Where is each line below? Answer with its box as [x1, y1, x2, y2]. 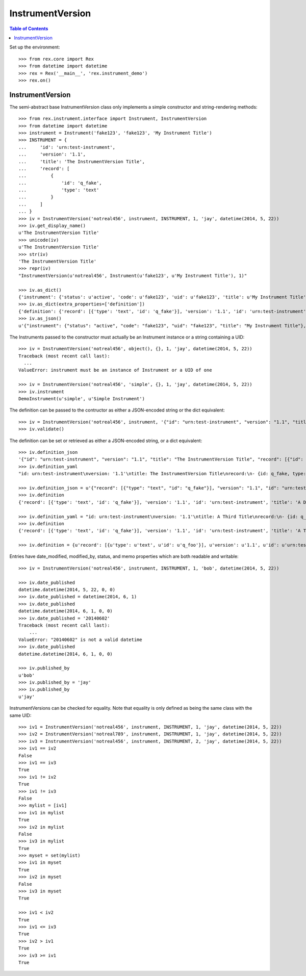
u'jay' [18, 694, 35, 700]
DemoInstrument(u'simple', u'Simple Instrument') [18, 396, 145, 402]
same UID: [9, 712, 32, 718]
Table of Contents [9, 25, 48, 32]
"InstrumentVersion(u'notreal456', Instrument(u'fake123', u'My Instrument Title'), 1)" [18, 273, 247, 278]
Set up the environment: [9, 44, 60, 50]
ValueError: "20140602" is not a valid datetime [18, 636, 142, 643]
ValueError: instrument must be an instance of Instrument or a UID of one [18, 367, 212, 373]
